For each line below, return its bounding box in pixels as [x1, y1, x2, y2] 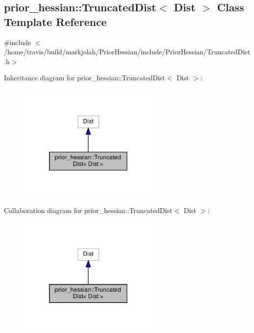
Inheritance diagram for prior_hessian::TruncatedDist [4, 72, 165, 83]
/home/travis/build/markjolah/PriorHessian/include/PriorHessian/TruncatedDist [4, 47, 251, 57]
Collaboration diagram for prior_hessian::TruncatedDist [4, 205, 173, 215]
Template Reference [4, 14, 107, 29]
